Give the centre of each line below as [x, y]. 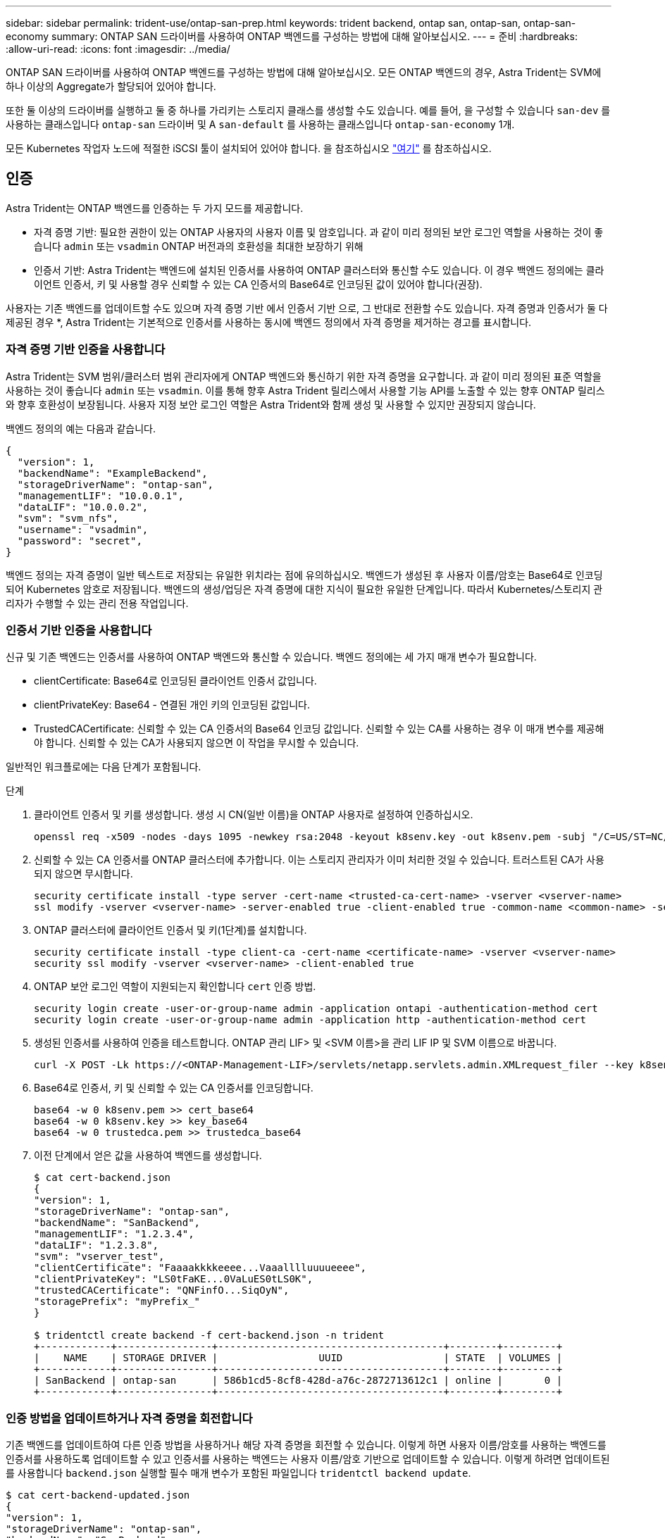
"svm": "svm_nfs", [68, 518]
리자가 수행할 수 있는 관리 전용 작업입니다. [97, 603]
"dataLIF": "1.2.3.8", [97, 1245]
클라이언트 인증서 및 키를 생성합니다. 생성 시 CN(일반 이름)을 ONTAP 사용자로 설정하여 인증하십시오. [254, 815]
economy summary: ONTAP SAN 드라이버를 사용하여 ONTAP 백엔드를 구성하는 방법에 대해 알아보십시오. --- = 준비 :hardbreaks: [292, 36]
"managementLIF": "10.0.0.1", [100, 495]
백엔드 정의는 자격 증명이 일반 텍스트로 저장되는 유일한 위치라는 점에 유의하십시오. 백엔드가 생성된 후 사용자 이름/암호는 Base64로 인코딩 [304, 575]
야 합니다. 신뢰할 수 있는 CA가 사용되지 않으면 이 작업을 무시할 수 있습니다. [197, 743]
